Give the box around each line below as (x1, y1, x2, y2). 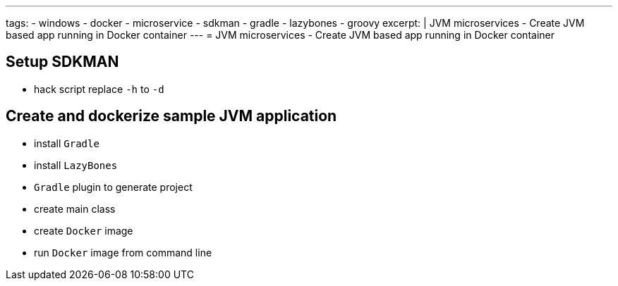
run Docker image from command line (34, 246, 212, 259)
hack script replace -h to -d (34, 82, 164, 95)
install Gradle (34, 137, 99, 149)
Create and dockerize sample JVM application (6, 107, 337, 125)
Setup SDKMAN (6, 53, 119, 71)
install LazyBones (34, 158, 118, 171)
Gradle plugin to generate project (34, 180, 193, 193)
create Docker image (34, 224, 133, 237)
